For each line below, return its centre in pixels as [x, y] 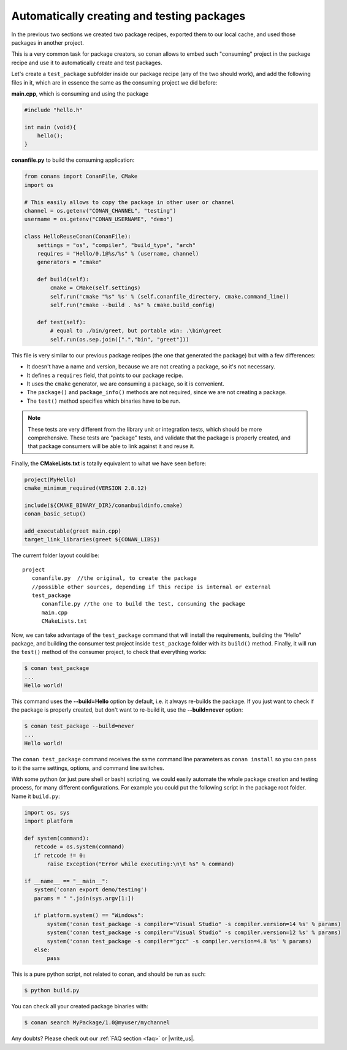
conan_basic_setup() [55, 514]
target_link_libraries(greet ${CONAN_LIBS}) [92, 540]
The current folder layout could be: [55, 555]
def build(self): [63, 280]
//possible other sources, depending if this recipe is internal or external [151, 587]
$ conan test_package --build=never [79, 726]
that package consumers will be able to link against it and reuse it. [111, 446]
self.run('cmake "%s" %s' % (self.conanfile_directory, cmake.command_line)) [170, 296]
